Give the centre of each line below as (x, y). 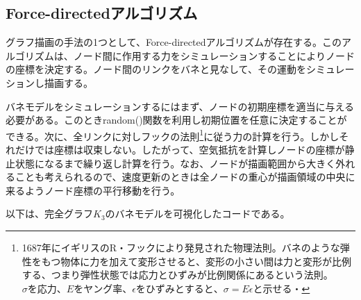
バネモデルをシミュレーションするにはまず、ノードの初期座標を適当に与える (180, 106)
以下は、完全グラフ (49, 214)
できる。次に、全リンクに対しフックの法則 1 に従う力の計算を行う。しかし (173, 135)
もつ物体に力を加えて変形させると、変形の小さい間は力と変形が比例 (196, 261)
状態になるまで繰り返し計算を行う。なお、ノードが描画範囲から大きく (175, 163)
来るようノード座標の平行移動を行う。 (93, 190)
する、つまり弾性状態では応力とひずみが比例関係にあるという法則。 (177, 275)
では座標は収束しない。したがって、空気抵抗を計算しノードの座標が (190, 150)
